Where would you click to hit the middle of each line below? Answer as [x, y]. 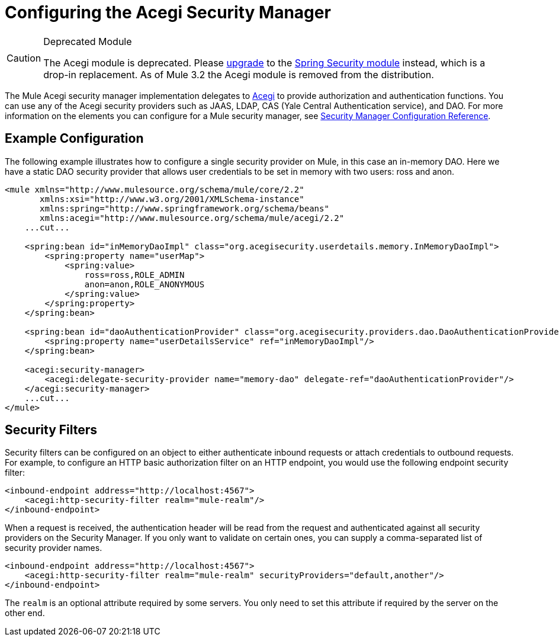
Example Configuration [74, 139]
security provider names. [54, 548]
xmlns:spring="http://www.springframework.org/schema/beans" [184, 208]
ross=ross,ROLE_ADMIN [134, 275]
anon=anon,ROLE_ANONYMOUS [144, 284]
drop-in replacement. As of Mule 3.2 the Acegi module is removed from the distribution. [239, 74]
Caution [24, 58]
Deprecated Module [88, 41]
